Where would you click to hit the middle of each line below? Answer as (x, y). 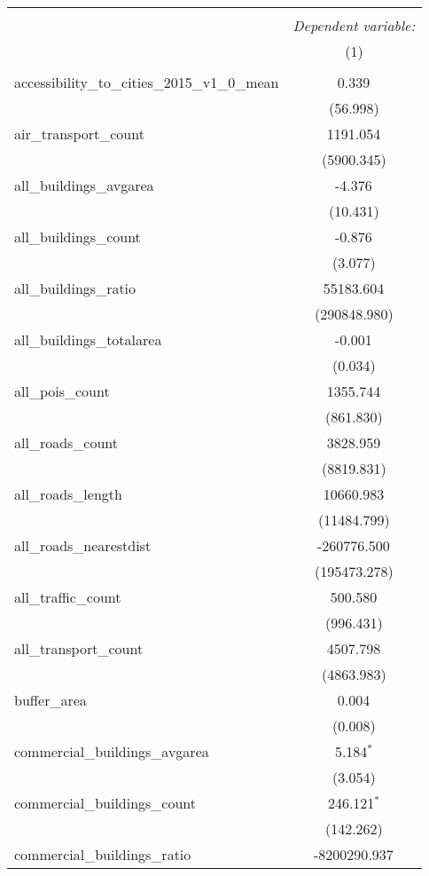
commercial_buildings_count (105, 803)
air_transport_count (79, 134)
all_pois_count (62, 391)
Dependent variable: (354, 25)
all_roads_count (66, 442)
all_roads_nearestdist (83, 545)
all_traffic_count (68, 597)
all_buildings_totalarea (88, 339)
